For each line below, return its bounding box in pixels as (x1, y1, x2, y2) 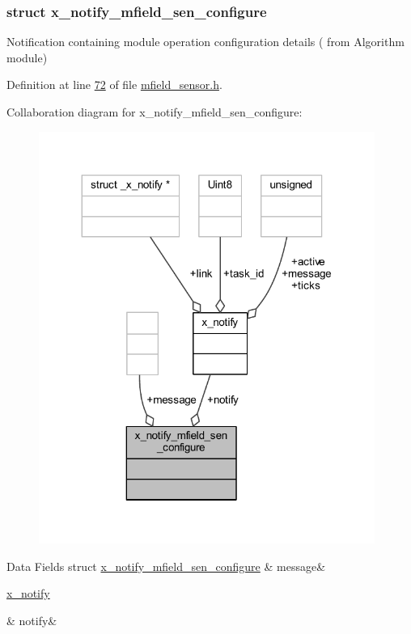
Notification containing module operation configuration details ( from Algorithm (6, 33, 405, 50)
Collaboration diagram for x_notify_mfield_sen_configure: (6, 104, 303, 120)
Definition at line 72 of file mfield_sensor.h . (6, 76, 222, 93)
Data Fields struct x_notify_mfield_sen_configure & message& (6, 557, 326, 574)
